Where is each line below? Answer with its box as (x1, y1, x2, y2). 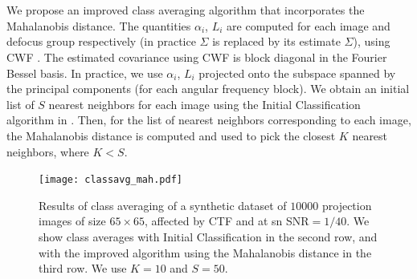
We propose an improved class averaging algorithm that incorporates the (6, 2, 365, 18)
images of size (39, 212, 106, 229)
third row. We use (39, 260, 127, 277)
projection (321, 196, 372, 213)
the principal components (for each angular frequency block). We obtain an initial (6, 80, 410, 97)
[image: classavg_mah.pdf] (39, 174, 182, 186)
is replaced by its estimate (212, 33, 341, 50)
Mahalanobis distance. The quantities (6, 17, 191, 34)
